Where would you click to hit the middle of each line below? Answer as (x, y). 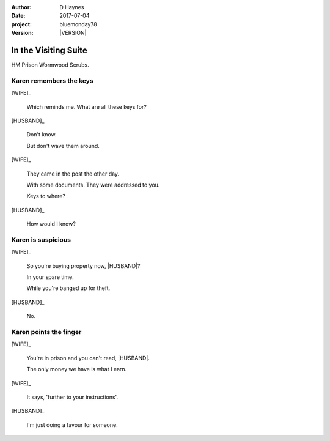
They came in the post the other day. (73, 174)
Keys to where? (46, 196)
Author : (21, 7)
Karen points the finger (46, 332)
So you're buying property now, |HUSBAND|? (83, 265)
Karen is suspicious (41, 240)
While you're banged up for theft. (68, 288)
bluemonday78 (78, 24)
